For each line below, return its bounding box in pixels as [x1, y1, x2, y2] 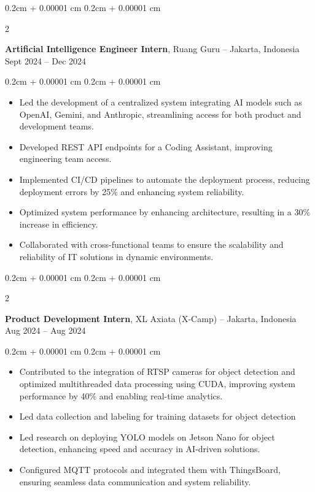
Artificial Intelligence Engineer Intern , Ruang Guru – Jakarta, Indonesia [5, 42, 300, 55]
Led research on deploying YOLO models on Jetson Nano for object [19, 430, 275, 443]
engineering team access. [19, 152, 112, 165]
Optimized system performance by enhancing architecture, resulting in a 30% [19, 206, 311, 218]
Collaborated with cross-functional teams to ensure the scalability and [19, 238, 284, 251]
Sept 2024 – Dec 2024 [5, 54, 87, 67]
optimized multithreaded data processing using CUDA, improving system [19, 377, 295, 390]
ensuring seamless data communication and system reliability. [19, 475, 251, 488]
